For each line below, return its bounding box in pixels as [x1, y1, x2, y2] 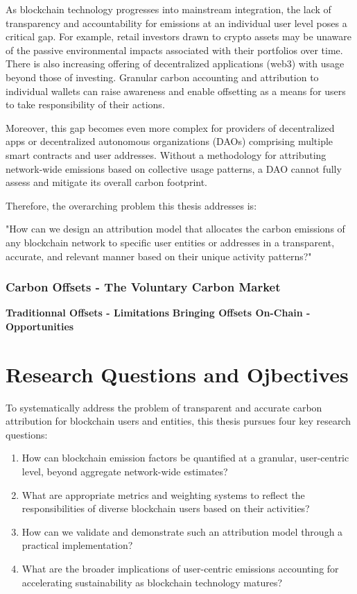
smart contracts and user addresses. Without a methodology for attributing [6, 147, 326, 162]
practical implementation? [21, 538, 133, 552]
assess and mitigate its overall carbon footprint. [6, 175, 208, 189]
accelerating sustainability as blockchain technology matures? [21, 575, 283, 589]
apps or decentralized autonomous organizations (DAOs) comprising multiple [6, 134, 333, 148]
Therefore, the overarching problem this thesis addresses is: [6, 198, 257, 212]
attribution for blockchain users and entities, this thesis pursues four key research [6, 414, 351, 428]
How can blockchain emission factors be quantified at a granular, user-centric [21, 450, 349, 465]
